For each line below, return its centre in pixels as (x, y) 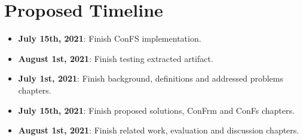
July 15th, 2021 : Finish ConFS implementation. (110, 38)
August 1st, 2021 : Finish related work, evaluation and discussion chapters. (159, 130)
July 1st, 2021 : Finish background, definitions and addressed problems (151, 78)
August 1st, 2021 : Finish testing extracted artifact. (116, 58)
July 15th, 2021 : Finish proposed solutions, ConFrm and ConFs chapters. (156, 110)
